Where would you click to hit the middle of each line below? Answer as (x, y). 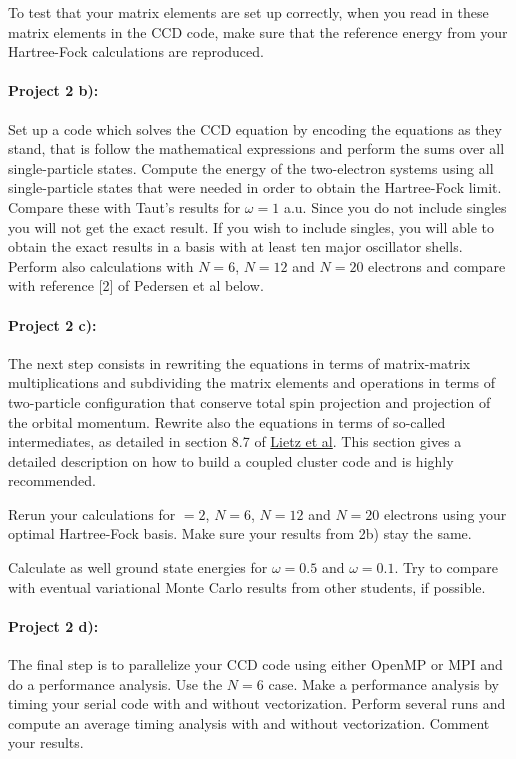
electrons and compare (437, 265)
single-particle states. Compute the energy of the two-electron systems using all (251, 167)
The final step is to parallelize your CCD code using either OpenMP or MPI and (255, 664)
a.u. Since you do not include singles (395, 206)
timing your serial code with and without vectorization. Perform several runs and (257, 703)
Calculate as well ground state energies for (138, 567)
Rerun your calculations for (92, 513)
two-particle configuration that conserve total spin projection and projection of (249, 401)
